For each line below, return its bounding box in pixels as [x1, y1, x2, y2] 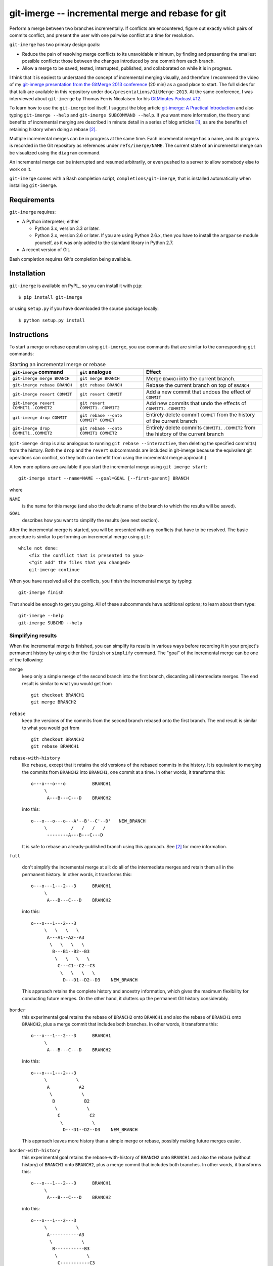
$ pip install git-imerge [18, 294, 83, 300]
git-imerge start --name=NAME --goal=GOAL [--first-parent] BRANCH [18, 476, 189, 481]
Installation [9, 269, 45, 278]
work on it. [9, 166, 32, 172]
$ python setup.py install [18, 317, 85, 323]
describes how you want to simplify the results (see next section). [22, 517, 159, 524]
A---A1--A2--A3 [47, 934, 84, 940]
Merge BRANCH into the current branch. [146, 375, 236, 382]
